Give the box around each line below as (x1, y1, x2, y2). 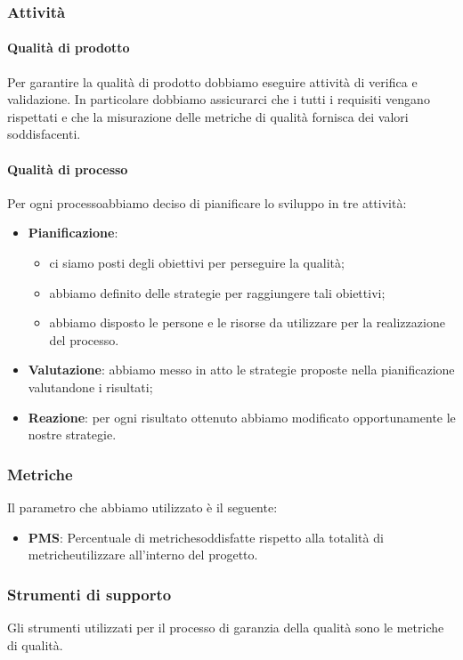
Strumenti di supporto (7, 583, 172, 605)
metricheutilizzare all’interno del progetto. (28, 545, 258, 564)
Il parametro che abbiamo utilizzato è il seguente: (7, 497, 278, 516)
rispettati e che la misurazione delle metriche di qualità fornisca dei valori (7, 107, 409, 125)
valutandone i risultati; (28, 377, 153, 396)
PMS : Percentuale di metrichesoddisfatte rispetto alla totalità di (28, 527, 384, 546)
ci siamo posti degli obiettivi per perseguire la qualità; (49, 254, 345, 271)
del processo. (49, 330, 119, 349)
